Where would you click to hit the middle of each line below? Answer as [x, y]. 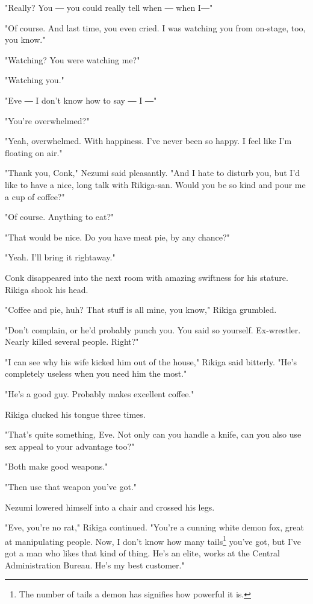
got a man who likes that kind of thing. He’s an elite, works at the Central [142, 553]
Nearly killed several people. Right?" [72, 341]
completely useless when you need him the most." [96, 373]
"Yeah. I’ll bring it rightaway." [60, 257]
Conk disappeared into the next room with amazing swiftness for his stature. [147, 277]
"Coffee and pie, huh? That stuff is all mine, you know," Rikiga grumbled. [141, 310]
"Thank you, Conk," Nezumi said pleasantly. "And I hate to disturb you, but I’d [153, 173]
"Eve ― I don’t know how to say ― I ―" [81, 100]
